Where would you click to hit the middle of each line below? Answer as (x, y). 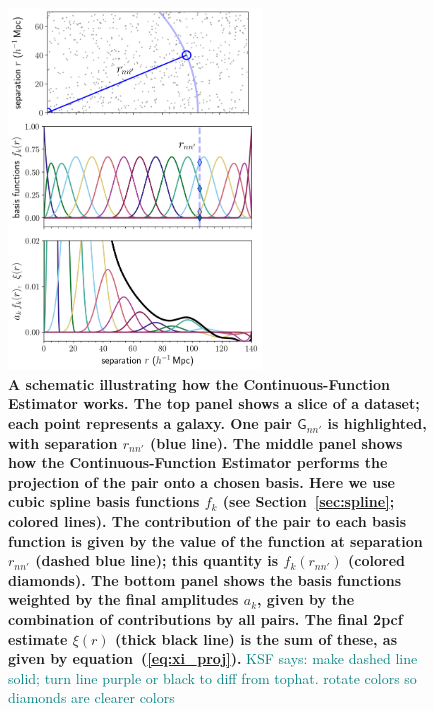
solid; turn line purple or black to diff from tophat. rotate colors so (212, 677)
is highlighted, (377, 423)
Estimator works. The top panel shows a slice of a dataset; (214, 403)
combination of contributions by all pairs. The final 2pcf (205, 619)
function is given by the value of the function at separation (215, 540)
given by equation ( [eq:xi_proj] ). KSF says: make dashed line (213, 658)
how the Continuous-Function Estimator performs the (198, 462)
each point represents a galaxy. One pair (150, 423)
